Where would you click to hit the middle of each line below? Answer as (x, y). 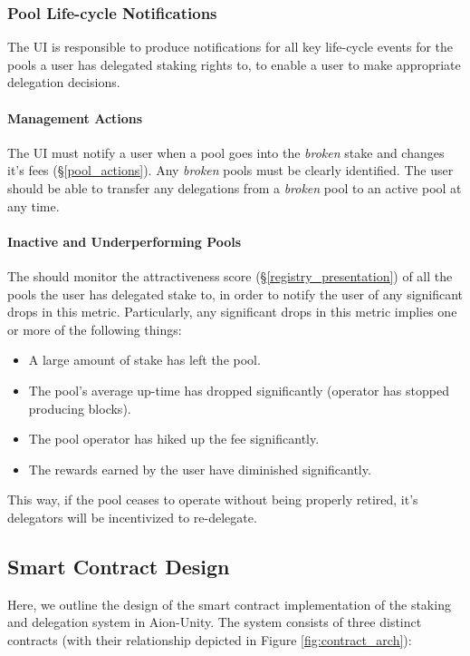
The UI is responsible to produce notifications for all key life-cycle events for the (230, 47)
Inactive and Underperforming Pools (125, 241)
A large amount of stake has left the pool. (144, 360)
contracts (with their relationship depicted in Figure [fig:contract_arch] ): (210, 639)
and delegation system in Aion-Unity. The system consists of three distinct (215, 622)
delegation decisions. (64, 82)
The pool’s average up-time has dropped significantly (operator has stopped (239, 390)
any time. (34, 206)
